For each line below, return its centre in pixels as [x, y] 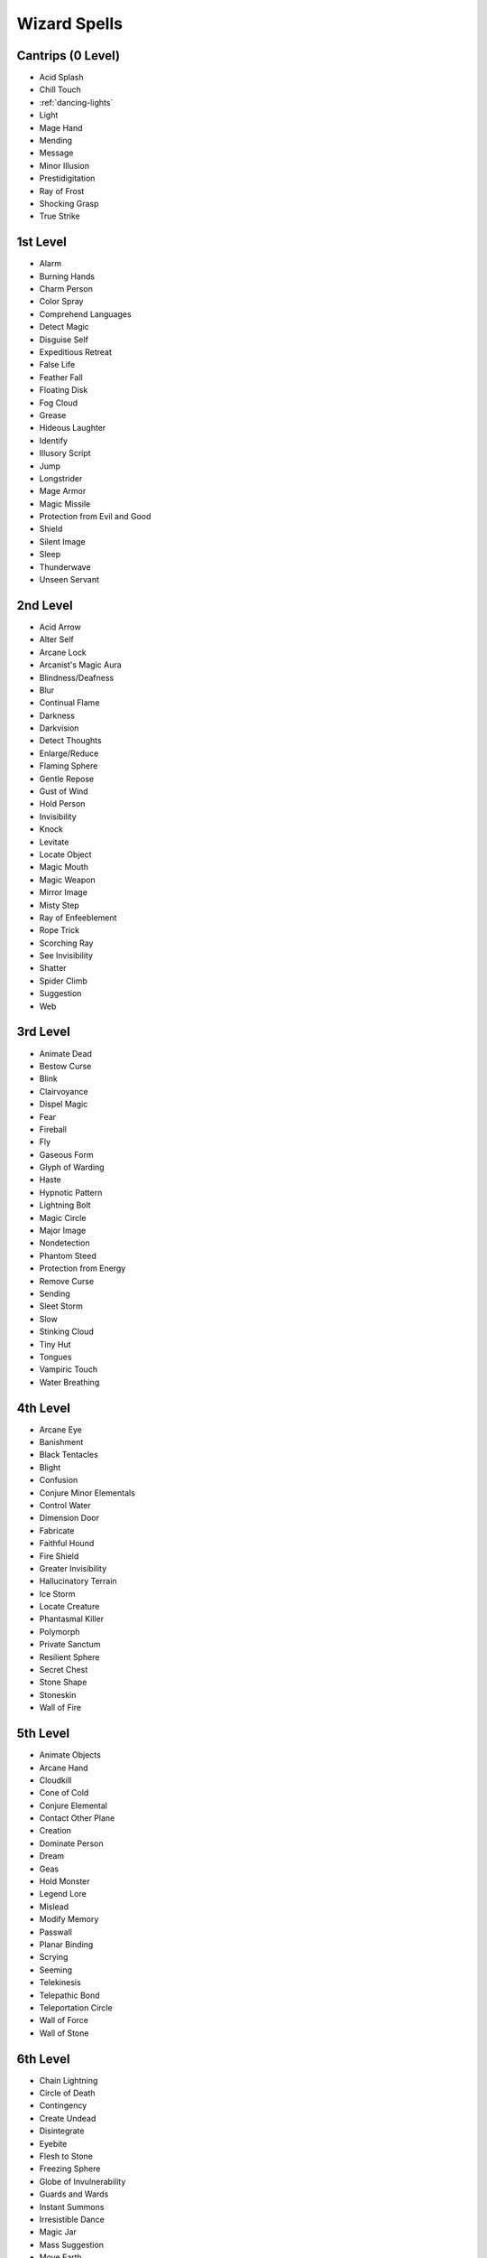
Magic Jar [58, 2232]
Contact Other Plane [77, 1818]
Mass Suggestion [71, 2244]
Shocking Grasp [69, 203]
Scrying [54, 1957]
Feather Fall [61, 377]
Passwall [55, 1932]
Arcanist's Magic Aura [80, 665]
